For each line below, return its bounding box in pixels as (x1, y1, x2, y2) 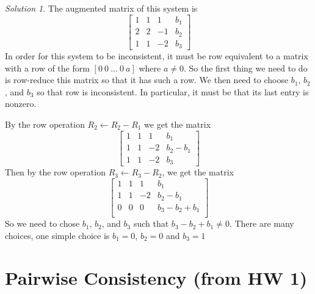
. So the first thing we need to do (183, 61, 308, 74)
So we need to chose (5, 217, 80, 230)
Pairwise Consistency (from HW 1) (5, 265, 308, 290)
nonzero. (5, 97, 37, 110)
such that (133, 217, 169, 230)
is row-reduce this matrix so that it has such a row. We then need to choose (5, 73, 289, 86)
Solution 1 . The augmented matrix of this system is (5, 2, 198, 14)
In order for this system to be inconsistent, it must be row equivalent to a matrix (5, 50, 308, 62)
